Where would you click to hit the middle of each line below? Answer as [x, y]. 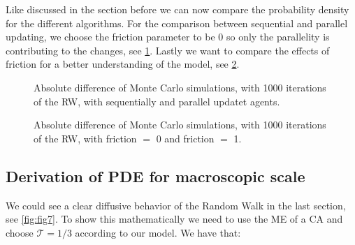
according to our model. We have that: [158, 232]
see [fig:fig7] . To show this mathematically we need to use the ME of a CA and [174, 219]
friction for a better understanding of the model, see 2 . [123, 64]
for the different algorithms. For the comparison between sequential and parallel [177, 23]
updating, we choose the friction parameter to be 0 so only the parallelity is [168, 37]
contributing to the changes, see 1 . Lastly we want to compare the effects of [168, 50]
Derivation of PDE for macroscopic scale [155, 176]
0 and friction [185, 138]
